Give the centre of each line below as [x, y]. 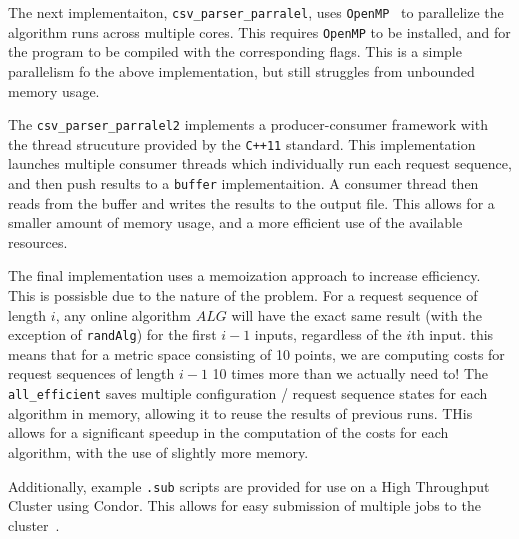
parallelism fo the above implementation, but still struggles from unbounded [241, 70]
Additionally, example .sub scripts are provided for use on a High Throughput [249, 485]
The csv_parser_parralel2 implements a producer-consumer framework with [248, 124]
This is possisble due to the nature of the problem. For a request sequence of [243, 295]
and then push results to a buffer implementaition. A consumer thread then [243, 183]
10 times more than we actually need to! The [350, 373]
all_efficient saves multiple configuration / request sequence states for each [248, 393]
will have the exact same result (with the [357, 314]
